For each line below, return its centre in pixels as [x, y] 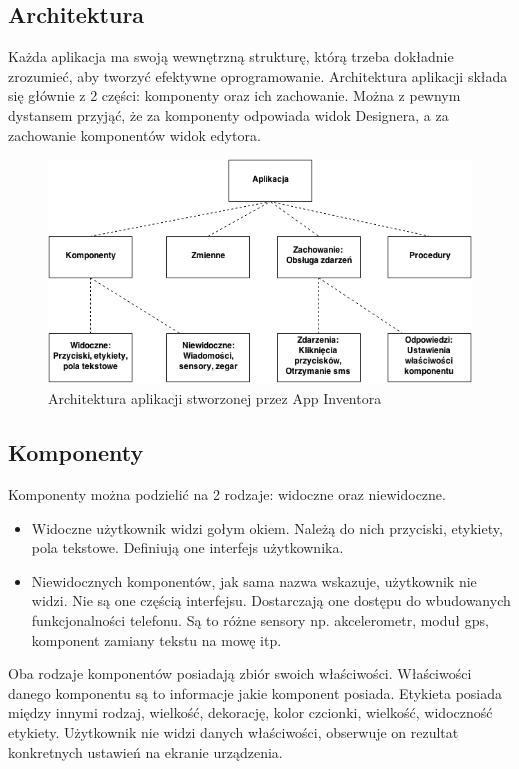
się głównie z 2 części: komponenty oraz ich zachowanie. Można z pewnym [234, 95]
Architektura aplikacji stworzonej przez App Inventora [215, 398]
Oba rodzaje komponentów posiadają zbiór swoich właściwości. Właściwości [240, 673]
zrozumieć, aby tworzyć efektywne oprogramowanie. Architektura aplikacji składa [258, 75]
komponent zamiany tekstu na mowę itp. [156, 639]
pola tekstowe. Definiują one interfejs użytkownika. [187, 547]
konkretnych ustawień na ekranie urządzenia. [145, 751]
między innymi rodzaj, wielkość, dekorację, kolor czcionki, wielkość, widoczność [250, 712]
